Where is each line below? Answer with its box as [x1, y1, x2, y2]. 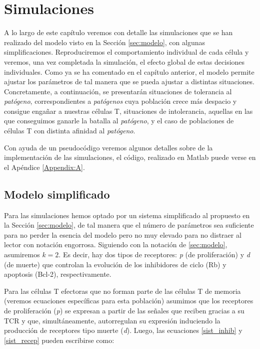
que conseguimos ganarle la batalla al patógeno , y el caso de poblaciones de [4, 115, 234, 126]
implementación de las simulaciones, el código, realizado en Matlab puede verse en [4, 152, 256, 162]
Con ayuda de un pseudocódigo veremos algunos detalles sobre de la [4, 142, 213, 152]
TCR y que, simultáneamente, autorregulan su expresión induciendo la [4, 315, 220, 325]
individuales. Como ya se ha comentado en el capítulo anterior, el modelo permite [4, 66, 254, 77]
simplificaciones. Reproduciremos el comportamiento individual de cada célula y [4, 47, 249, 57]
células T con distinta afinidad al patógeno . [4, 125, 135, 136]
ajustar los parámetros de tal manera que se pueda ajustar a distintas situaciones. [4, 76, 254, 87]
